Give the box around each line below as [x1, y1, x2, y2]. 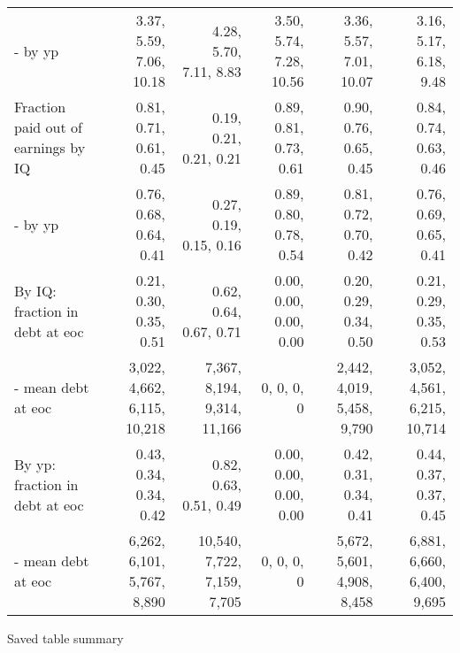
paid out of [14, 117, 82, 137]
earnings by [14, 137, 86, 157]
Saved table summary [7, 629, 124, 647]
